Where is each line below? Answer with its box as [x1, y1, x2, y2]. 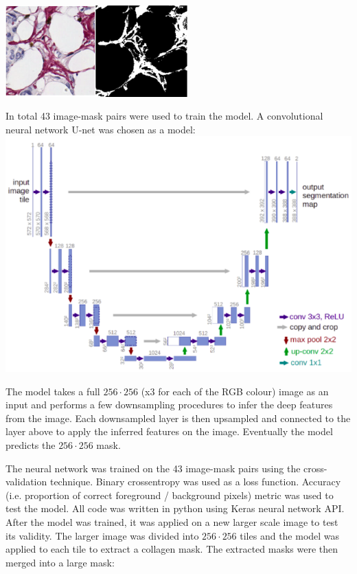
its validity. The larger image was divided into [5, 528, 199, 542]
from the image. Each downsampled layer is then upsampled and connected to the [5, 410, 351, 425]
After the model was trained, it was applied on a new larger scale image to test [5, 515, 338, 529]
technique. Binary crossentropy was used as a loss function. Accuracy [49, 474, 341, 489]
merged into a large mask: [5, 555, 115, 569]
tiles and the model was [240, 528, 340, 542]
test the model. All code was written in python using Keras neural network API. [5, 501, 345, 516]
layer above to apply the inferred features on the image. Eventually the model [5, 424, 333, 439]
